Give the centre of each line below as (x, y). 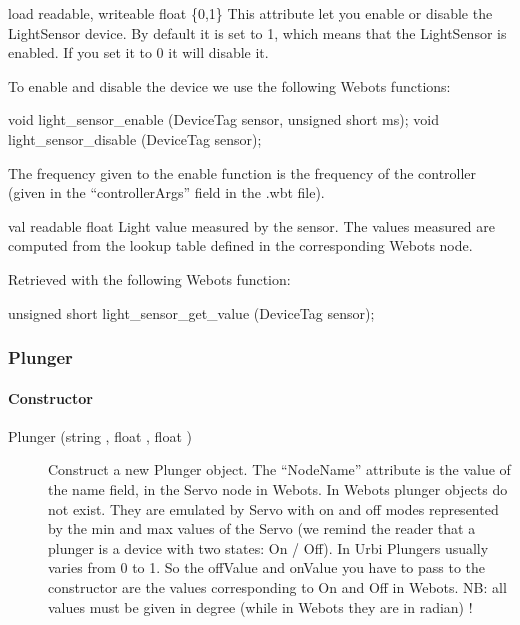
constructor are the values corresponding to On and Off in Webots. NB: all (277, 586)
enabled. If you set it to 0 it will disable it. (138, 52)
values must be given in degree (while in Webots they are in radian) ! (260, 606)
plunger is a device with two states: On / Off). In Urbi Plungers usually (268, 547)
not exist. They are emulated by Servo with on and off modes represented (273, 508)
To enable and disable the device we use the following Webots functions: (229, 85)
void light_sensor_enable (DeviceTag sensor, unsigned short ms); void (223, 119)
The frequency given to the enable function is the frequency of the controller (242, 172)
